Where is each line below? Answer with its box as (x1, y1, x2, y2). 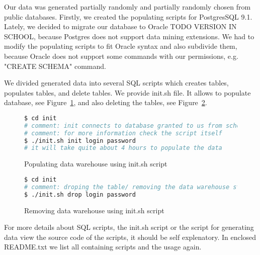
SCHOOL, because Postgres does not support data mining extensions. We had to (4, 31, 254, 41)
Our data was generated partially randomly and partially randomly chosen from (4, 2, 251, 12)
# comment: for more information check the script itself (24, 129, 222, 137)
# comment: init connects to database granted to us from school (24, 122, 247, 129)
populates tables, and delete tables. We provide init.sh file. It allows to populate (4, 87, 251, 98)
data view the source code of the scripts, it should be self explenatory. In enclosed (4, 231, 256, 242)
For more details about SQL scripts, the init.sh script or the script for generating (4, 222, 254, 232)
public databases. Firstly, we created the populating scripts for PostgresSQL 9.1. (4, 11, 252, 22)
